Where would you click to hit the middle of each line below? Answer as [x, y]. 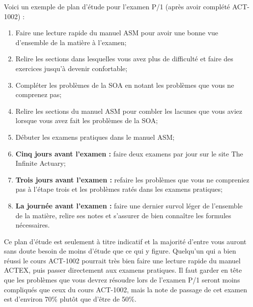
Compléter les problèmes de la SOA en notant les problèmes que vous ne [125, 85]
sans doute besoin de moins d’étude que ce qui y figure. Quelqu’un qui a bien [120, 251]
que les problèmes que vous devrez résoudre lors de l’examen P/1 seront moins [122, 280]
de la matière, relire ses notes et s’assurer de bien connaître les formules [123, 215]
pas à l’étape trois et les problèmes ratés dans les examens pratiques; [119, 189]
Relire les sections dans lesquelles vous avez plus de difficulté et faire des [124, 59]
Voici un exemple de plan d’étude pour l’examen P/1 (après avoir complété [117, 6]
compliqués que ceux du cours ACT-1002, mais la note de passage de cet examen [126, 289]
